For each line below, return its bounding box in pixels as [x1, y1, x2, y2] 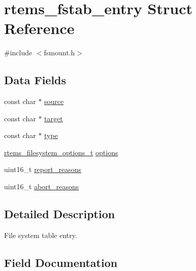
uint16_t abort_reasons [4, 181, 79, 192]
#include [4, 47, 32, 58]
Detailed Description [4, 206, 115, 222]
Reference [4, 18, 75, 39]
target [44, 113, 63, 123]
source [44, 96, 64, 107]
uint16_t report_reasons [4, 164, 81, 175]
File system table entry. [4, 229, 77, 240]
